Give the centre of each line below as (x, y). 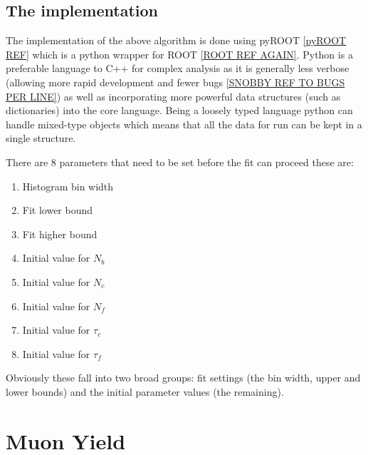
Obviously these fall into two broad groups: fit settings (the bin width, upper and (183, 378)
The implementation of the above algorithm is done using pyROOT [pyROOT (176, 40)
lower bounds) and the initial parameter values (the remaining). (145, 391)
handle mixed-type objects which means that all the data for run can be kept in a (184, 124)
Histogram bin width (68, 186)
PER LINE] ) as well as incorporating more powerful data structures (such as (173, 96)
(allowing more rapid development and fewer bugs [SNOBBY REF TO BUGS (175, 82)
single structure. (41, 138)
